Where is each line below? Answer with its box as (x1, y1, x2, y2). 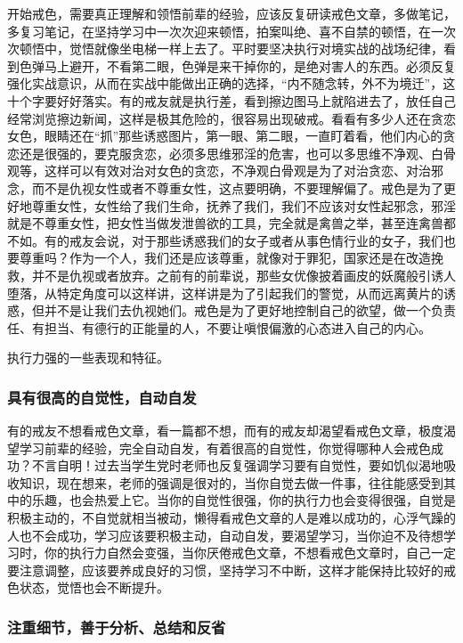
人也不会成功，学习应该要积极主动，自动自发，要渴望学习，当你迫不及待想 (7, 525, 443, 544)
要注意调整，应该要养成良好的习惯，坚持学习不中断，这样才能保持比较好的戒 (7, 560, 456, 579)
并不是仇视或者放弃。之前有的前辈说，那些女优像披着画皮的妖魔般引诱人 (31, 265, 456, 284)
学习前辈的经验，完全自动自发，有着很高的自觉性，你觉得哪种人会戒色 (19, 438, 431, 457)
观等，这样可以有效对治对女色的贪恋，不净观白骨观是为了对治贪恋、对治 (7, 161, 431, 180)
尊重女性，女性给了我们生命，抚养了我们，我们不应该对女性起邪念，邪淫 (31, 196, 456, 215)
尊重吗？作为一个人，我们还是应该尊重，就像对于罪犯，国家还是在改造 (19, 248, 431, 267)
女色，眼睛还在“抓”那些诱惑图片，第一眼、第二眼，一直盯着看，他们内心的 (7, 126, 443, 145)
